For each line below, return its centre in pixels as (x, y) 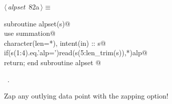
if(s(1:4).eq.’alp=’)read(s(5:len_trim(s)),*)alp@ (76, 52)
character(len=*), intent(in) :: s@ (55, 43)
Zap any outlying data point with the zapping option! (86, 96)
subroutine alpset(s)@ (37, 23)
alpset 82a (23, 6)
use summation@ (30, 33)
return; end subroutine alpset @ (52, 62)
